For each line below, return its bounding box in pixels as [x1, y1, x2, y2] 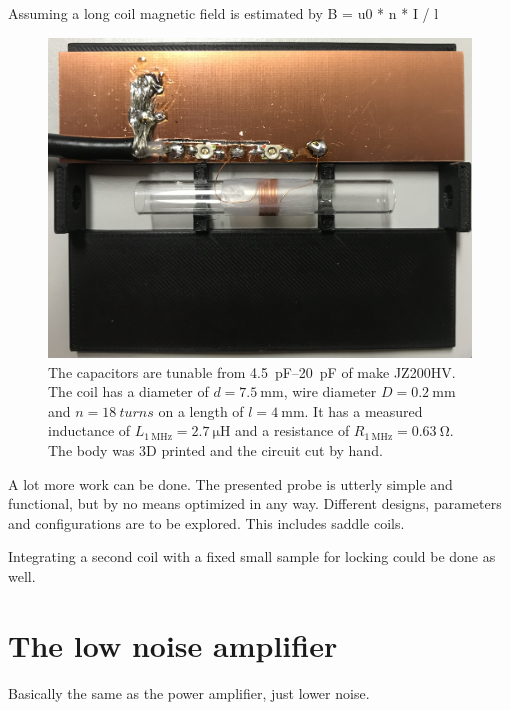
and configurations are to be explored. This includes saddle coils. [8, 512, 405, 533]
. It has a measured [304, 400, 423, 421]
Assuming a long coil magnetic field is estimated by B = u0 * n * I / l [8, 3, 439, 23]
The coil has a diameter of [48, 381, 209, 402]
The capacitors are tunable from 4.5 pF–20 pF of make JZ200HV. [48, 361, 456, 382]
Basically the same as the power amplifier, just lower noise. [8, 682, 370, 703]
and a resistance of [235, 420, 350, 441]
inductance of [48, 420, 131, 441]
